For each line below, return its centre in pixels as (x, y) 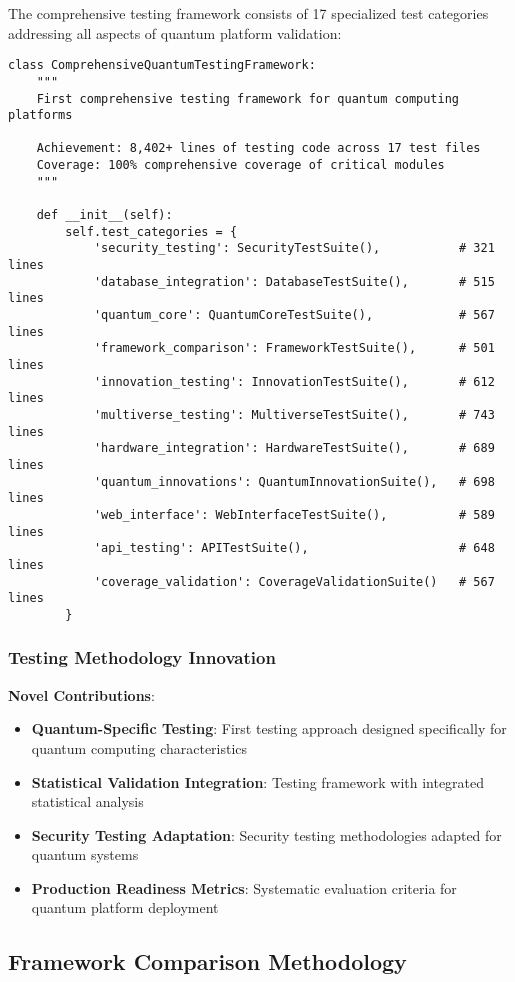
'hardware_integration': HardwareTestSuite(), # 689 (294, 448)
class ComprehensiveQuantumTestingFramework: (162, 65)
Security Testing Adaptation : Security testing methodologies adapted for (266, 834)
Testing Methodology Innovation (142, 657)
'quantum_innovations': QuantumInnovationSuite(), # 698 (294, 481)
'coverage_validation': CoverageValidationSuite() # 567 (294, 581)
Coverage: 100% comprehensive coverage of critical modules (240, 165)
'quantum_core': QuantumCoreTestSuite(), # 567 (294, 315)
